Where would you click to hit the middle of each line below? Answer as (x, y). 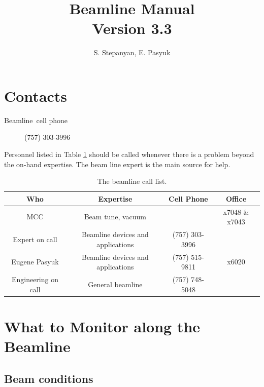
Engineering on (35, 279)
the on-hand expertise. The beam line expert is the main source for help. (117, 164)
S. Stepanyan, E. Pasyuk (132, 52)
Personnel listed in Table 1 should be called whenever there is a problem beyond (129, 154)
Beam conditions (49, 378)
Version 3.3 (132, 28)
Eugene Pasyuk (35, 262)
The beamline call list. (132, 181)
